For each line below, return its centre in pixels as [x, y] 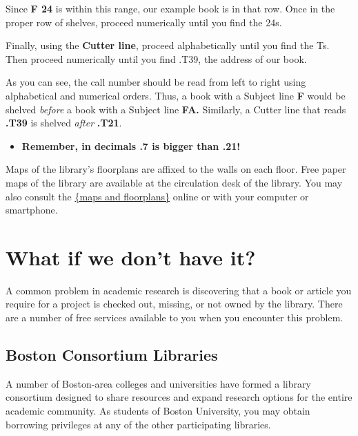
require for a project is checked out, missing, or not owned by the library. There [174, 304]
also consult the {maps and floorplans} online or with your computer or [157, 196]
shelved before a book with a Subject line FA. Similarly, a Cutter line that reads [176, 109]
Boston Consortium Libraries [112, 355]
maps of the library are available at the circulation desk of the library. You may [174, 182]
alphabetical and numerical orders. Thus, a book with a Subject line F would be [176, 95]
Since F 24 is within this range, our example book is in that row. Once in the [170, 8]
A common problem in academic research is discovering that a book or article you [179, 290]
